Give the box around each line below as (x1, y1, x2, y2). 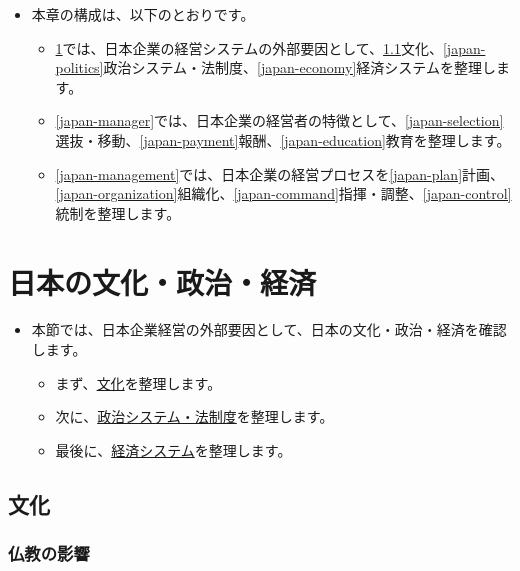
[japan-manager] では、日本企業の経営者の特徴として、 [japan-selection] (55, 110, 504, 131)
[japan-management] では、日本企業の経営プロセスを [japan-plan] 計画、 (55, 163, 505, 184)
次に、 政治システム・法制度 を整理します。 (55, 406, 334, 427)
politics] (55, 57, 104, 78)
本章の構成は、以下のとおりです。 (31, 4, 255, 24)
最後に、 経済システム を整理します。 (55, 439, 292, 460)
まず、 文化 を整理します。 (55, 372, 222, 393)
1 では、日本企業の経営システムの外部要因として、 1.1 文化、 (55, 37, 443, 58)
